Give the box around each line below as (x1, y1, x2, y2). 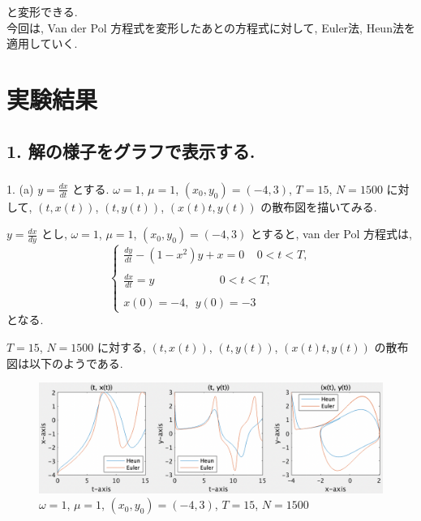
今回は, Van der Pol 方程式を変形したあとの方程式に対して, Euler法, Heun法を (6, 19, 415, 36)
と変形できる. (6, 3, 78, 19)
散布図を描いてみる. (272, 198, 377, 215)
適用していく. (6, 35, 78, 52)
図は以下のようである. (6, 354, 123, 371)
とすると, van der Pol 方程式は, (250, 225, 412, 242)
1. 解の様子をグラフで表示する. (6, 138, 256, 163)
